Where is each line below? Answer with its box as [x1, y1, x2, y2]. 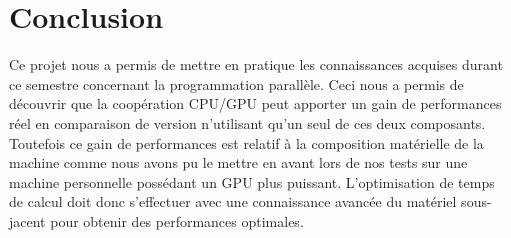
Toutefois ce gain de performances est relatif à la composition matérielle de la [9, 132, 484, 153]
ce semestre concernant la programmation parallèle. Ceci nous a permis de [9, 73, 464, 94]
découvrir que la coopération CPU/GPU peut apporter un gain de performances [9, 93, 502, 114]
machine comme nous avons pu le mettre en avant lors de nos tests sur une [9, 152, 468, 173]
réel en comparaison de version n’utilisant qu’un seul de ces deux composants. [9, 112, 486, 133]
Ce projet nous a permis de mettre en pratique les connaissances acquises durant [9, 54, 503, 75]
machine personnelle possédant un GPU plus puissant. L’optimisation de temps [9, 171, 495, 192]
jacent [9, 210, 46, 231]
